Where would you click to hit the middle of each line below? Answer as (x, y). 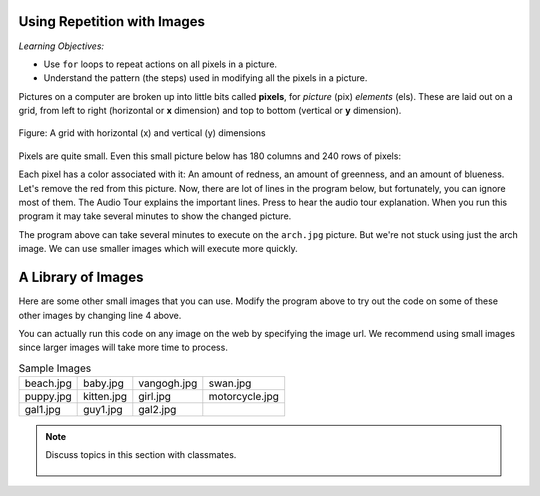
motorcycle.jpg (244, 397)
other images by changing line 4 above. (100, 315)
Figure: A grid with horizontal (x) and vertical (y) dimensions (142, 133)
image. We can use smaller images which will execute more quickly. (158, 249)
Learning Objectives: (61, 46)
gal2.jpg (157, 410)
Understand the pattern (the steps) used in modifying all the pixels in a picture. (205, 78)
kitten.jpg (105, 397)
